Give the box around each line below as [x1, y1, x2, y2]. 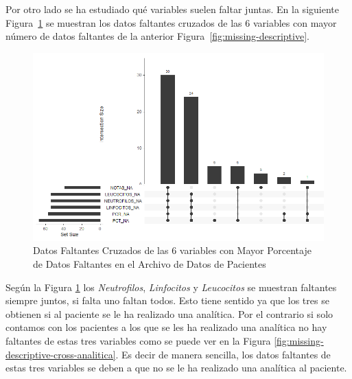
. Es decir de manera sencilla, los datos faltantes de [115, 347, 331, 361]
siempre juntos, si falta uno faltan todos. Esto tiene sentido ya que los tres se [5, 293, 329, 308]
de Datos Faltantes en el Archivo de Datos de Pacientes [33, 257, 266, 271]
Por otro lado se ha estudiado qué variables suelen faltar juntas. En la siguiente [5, 2, 339, 16]
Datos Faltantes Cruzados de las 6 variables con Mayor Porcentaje [33, 243, 312, 257]
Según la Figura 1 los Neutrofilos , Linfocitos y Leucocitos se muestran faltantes [5, 279, 337, 294]
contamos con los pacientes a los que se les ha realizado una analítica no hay [5, 320, 327, 334]
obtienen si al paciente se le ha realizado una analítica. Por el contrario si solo [5, 306, 333, 321]
